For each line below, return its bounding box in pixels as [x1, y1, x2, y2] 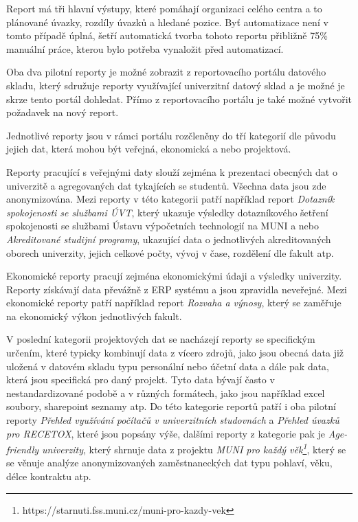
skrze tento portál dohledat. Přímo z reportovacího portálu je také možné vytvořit [6, 91, 353, 106]
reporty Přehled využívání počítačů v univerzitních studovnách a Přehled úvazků [6, 413, 339, 427]
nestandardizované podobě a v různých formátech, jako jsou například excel [6, 385, 325, 400]
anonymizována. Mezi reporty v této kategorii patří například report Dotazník [6, 192, 335, 206]
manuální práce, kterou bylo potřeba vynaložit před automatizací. [6, 41, 284, 56]
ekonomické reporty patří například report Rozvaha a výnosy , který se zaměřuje [6, 295, 342, 310]
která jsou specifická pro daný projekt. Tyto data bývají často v [6, 372, 275, 387]
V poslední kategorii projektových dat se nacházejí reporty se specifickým [6, 332, 315, 346]
